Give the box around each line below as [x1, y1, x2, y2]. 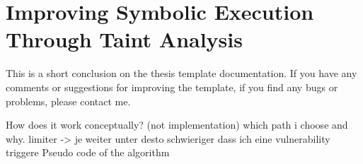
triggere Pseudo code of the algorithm [6, 145, 170, 160]
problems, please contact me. [6, 93, 131, 108]
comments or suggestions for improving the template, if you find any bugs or [6, 79, 338, 94]
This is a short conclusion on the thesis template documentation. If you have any [6, 66, 357, 81]
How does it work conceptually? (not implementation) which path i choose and [6, 117, 348, 132]
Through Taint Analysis [6, 25, 243, 54]
